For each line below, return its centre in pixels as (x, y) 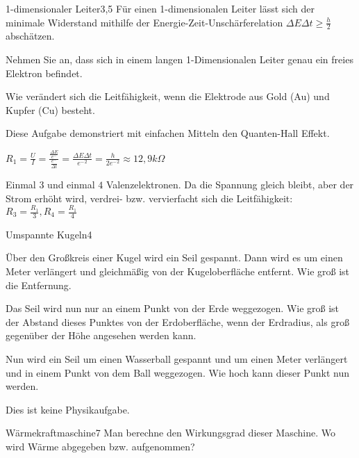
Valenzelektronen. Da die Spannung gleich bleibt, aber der (230, 185)
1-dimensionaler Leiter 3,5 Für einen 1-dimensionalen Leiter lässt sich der (160, 8)
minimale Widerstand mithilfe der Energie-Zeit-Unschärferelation (144, 22)
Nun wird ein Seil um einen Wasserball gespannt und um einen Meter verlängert (177, 358)
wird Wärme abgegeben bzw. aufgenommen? (100, 446)
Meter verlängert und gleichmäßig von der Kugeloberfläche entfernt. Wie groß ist (178, 271)
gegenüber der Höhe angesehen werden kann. (101, 335)
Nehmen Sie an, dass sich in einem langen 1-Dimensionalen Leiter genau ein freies (179, 59)
